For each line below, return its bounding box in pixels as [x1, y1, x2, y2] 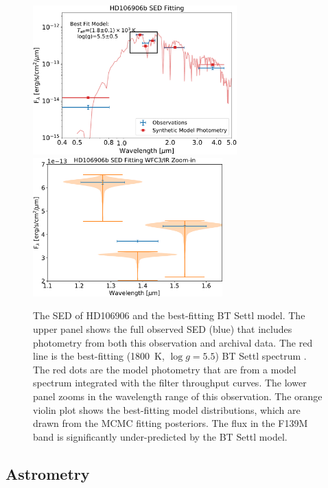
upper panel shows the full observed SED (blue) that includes [33, 322, 292, 336]
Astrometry [5, 463, 90, 484]
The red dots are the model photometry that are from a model [33, 362, 296, 376]
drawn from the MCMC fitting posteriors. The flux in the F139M [33, 416, 308, 430]
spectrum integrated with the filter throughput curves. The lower [33, 375, 307, 390]
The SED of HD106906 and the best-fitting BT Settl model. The [33, 308, 305, 323]
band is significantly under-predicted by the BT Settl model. [33, 429, 288, 443]
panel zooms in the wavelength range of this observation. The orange [33, 388, 323, 403]
